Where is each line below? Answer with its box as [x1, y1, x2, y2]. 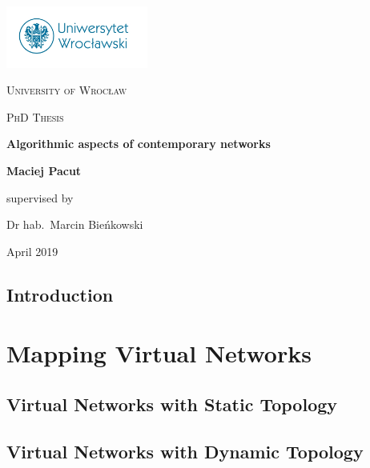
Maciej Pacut [6, 162, 82, 178]
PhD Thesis [6, 108, 64, 125]
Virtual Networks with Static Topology [6, 391, 338, 416]
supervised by [6, 189, 74, 206]
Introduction [6, 282, 114, 306]
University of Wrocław [6, 82, 127, 98]
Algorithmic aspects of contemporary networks [6, 135, 271, 152]
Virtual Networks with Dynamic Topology [6, 438, 364, 463]
